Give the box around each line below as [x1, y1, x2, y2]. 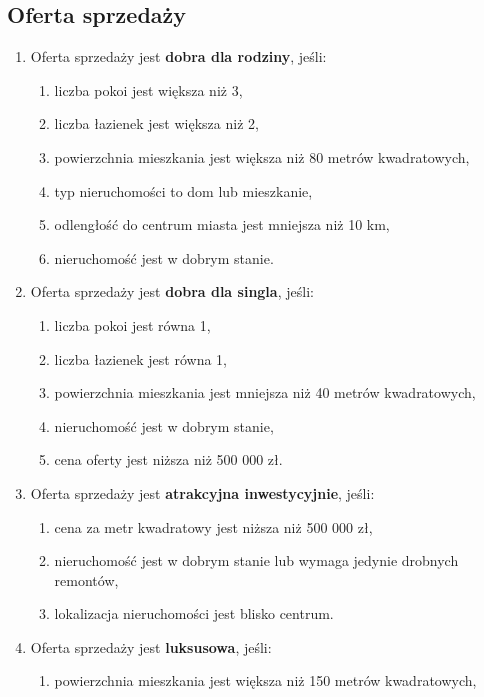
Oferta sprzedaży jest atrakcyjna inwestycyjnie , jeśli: [30, 482, 375, 503]
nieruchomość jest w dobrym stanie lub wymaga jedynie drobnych [54, 550, 459, 571]
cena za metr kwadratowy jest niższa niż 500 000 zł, [54, 516, 373, 537]
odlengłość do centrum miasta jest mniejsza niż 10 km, [54, 214, 390, 235]
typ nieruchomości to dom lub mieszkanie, [54, 180, 313, 201]
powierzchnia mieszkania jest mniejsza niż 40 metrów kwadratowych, [54, 382, 476, 403]
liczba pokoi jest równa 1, [54, 314, 211, 335]
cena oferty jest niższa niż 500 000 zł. [54, 449, 283, 470]
